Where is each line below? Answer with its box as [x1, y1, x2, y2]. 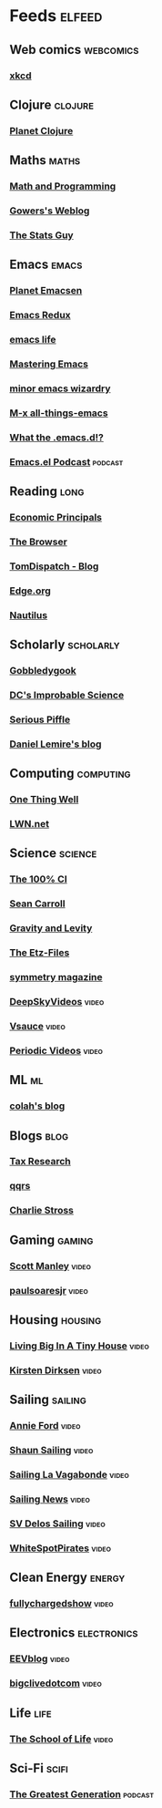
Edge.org [9, 584, 52, 597]
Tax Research [9, 1155, 71, 1168]
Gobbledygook [9, 665, 77, 677]
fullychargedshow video [9, 1596, 114, 1609]
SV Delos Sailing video [9, 1517, 106, 1530]
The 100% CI [9, 873, 68, 885]
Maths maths [9, 152, 81, 169]
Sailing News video [9, 1493, 91, 1505]
